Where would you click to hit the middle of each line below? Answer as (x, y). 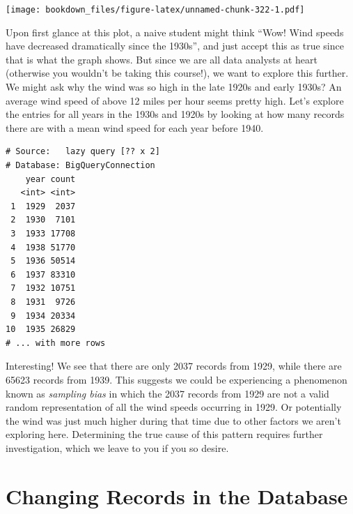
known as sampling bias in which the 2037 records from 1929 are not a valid (167, 393)
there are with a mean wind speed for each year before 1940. (135, 127)
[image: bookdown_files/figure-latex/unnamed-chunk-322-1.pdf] (155, 10)
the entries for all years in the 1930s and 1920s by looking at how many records (175, 114)
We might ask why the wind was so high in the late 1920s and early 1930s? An (174, 87)
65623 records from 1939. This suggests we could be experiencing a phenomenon (176, 379)
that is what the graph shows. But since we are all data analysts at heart (162, 59)
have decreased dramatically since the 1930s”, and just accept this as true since (175, 46)
